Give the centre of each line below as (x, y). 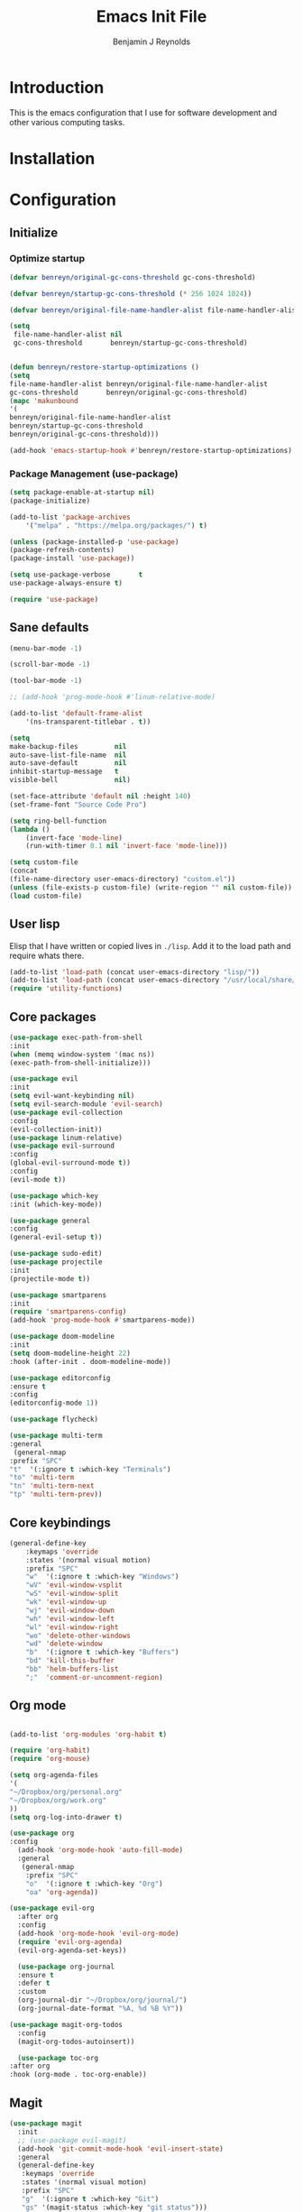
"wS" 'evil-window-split (72, 1594)
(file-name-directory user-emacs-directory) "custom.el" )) (123, 880)
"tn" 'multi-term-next (52, 1486)
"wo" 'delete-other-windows (78, 1636)
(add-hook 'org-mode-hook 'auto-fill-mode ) (100, 1850)
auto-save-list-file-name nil (68, 755)
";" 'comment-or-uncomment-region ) (95, 1677)
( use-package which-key (54, 1196)
